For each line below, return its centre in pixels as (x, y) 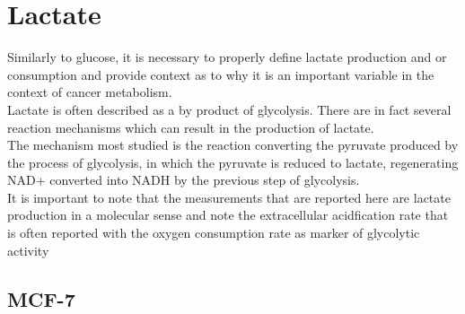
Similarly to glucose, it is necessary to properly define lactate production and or (227, 57)
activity (28, 250)
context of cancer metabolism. (90, 92)
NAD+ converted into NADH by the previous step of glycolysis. (184, 180)
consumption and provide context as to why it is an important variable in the (221, 74)
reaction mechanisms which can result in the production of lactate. (191, 127)
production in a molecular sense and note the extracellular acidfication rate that (228, 215)
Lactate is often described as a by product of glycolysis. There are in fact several (229, 109)
